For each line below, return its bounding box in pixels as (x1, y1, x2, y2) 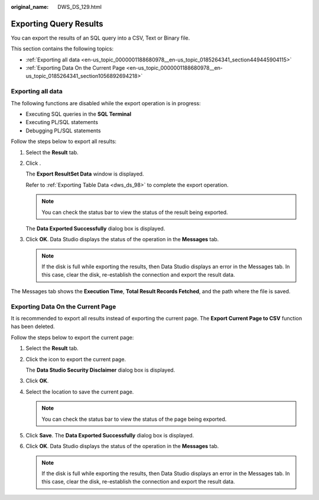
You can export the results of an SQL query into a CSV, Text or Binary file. (11, 34, 190, 41)
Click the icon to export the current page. (25, 355, 126, 363)
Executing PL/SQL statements (25, 119, 99, 126)
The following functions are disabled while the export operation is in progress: (11, 99, 201, 106)
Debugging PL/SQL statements (25, 127, 101, 134)
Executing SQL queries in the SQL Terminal (25, 111, 132, 118)
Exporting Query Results (11, 18, 103, 29)
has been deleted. (11, 323, 56, 330)
